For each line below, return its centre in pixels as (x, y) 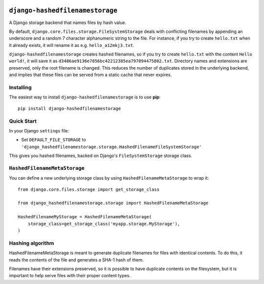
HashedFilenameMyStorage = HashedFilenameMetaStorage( (85, 217)
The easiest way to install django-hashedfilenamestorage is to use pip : (85, 97)
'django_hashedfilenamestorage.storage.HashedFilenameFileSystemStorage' (112, 147)
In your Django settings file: (39, 130)
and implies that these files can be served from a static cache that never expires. (90, 75)
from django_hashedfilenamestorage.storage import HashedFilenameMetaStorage (113, 203)
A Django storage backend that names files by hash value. (68, 23)
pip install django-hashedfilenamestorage (69, 108)
